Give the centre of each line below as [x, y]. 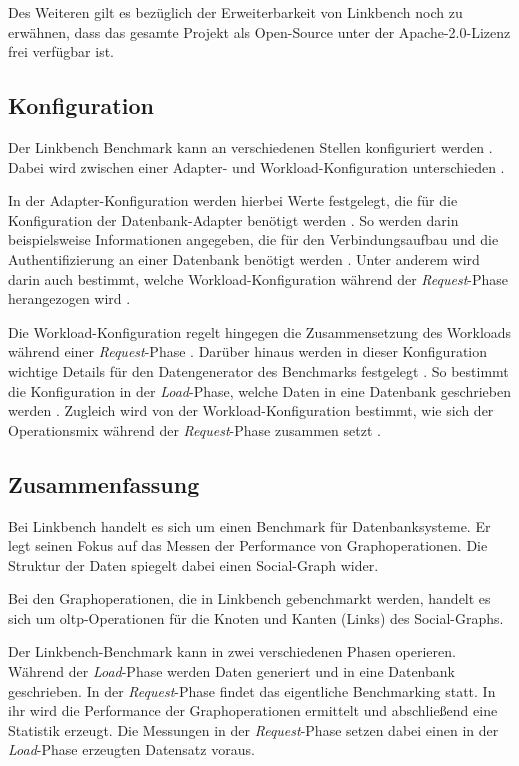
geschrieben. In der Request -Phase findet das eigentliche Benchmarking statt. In [252, 690]
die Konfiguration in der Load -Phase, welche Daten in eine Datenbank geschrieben [259, 390]
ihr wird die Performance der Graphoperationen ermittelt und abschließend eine [253, 710]
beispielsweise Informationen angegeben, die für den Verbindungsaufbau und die [253, 239]
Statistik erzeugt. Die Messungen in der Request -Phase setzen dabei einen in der [253, 729]
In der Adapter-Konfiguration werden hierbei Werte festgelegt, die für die [233, 200]
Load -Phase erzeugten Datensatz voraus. [131, 749]
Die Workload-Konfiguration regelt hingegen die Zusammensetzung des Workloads [260, 331]
